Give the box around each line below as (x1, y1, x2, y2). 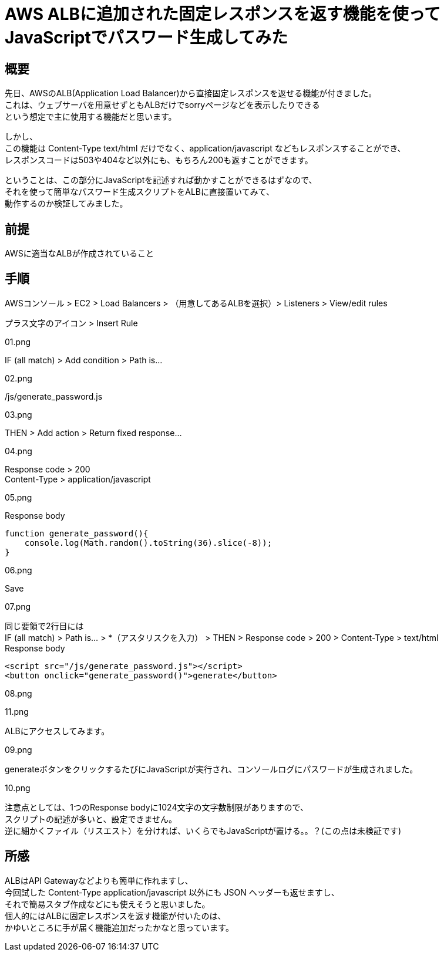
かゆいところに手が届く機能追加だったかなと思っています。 (5, 922, 234, 933)
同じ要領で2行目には (5, 620, 84, 631)
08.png (5, 688, 32, 698)
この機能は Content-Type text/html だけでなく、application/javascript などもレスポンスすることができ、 (5, 143, 406, 154)
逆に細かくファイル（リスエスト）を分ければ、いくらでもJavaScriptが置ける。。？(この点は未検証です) (5, 825, 402, 836)
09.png (5, 744, 32, 755)
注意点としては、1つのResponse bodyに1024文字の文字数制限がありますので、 (5, 802, 308, 812)
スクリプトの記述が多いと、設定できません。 (5, 813, 177, 824)
